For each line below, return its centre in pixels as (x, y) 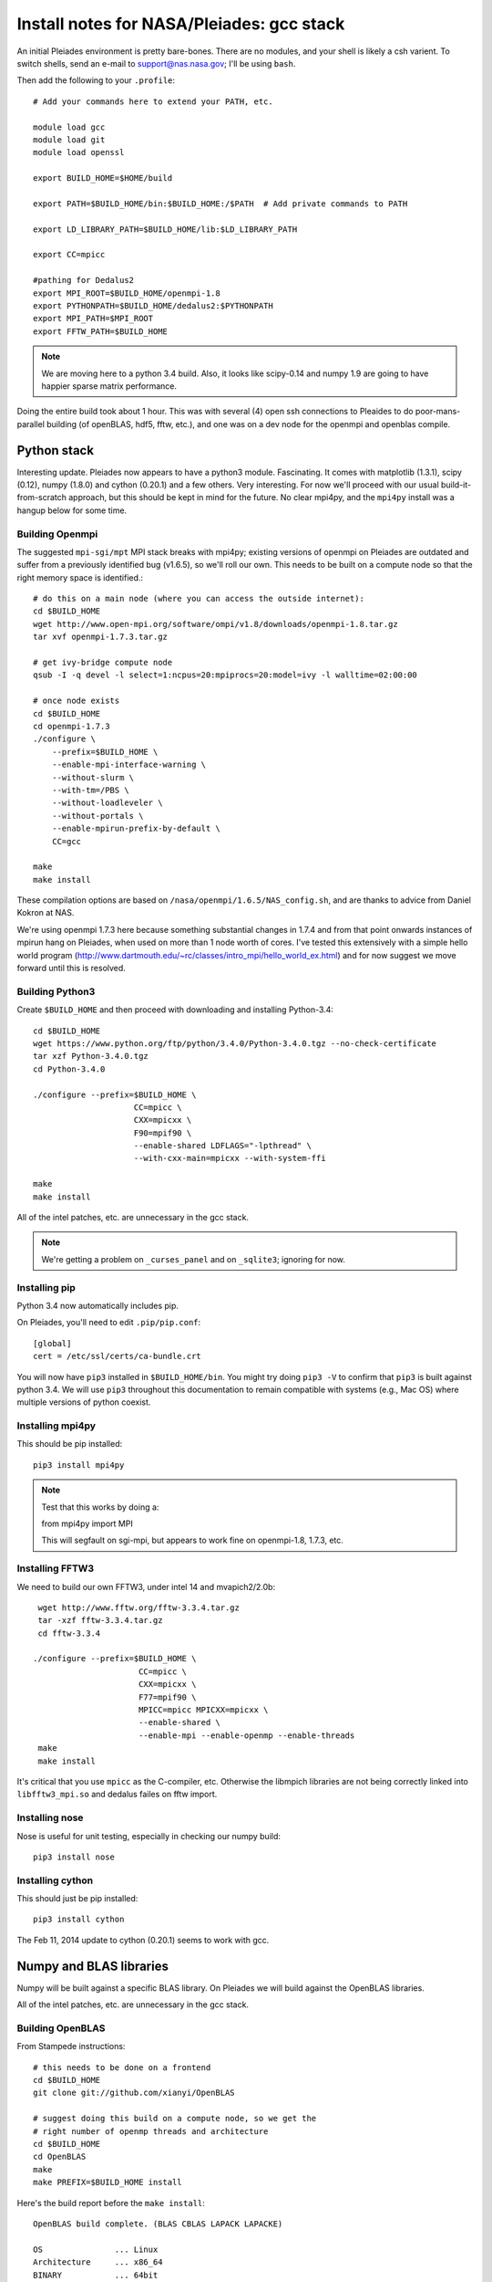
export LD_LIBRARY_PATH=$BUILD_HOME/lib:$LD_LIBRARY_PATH (165, 229)
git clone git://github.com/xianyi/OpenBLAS (134, 2093)
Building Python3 (56, 991)
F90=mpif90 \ (163, 1133)
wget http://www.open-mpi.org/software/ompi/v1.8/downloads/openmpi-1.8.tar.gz (215, 624)
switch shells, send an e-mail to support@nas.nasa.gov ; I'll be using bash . (156, 63)
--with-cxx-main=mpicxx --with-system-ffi (230, 1158)
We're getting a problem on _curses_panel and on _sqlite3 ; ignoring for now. (194, 1259)
